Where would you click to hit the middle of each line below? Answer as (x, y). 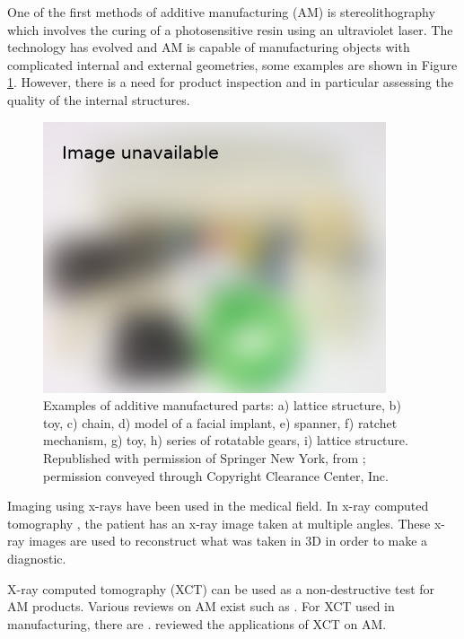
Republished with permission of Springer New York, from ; (205, 458)
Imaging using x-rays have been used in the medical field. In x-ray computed (218, 506)
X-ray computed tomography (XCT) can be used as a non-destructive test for (221, 588)
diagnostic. (37, 558)
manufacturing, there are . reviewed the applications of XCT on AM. (197, 623)
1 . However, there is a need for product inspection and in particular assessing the (230, 82)
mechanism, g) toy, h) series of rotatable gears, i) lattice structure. (226, 440)
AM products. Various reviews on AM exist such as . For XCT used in (201, 606)
